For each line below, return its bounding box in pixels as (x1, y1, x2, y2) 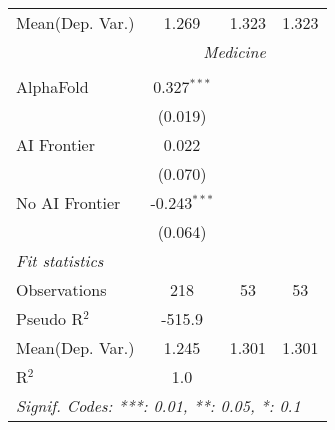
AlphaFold (16, 75, 89, 98)
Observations (16, 278, 107, 301)
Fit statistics (16, 249, 104, 272)
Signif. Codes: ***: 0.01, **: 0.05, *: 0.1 (16, 394, 301, 417)
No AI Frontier (16, 191, 121, 214)
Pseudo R (16, 307, 84, 330)
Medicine (203, 40, 266, 63)
